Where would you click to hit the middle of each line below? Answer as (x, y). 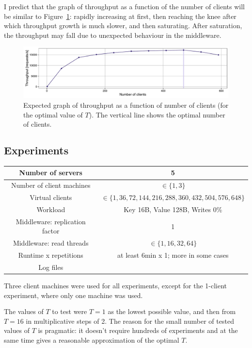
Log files (51, 267)
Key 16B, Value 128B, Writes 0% (173, 209)
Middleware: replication (51, 221)
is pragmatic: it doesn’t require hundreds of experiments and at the (138, 330)
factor (51, 231)
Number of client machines (51, 185)
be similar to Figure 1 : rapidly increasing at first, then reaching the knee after (120, 16)
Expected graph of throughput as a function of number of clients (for (126, 105)
